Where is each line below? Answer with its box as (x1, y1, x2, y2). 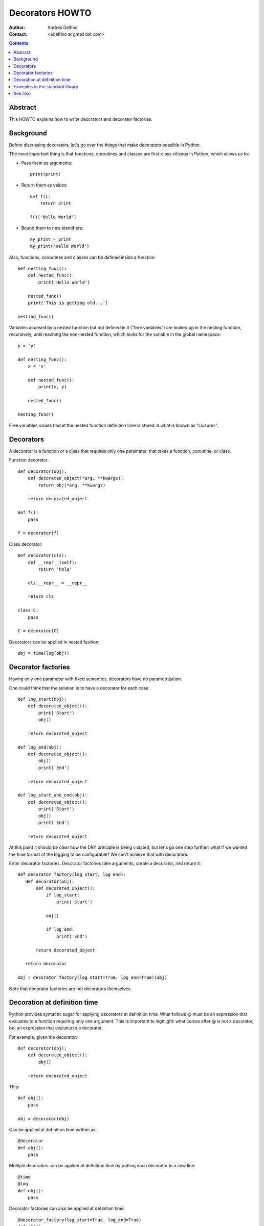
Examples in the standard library (13, 83, 79, 89)
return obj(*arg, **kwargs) (38, 482, 106, 488)
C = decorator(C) (18, 628, 59, 634)
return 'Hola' (38, 566, 72, 572)
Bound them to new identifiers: (21, 225, 83, 231)
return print (40, 201, 71, 206)
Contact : (9, 31, 28, 37)
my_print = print (30, 236, 71, 242)
